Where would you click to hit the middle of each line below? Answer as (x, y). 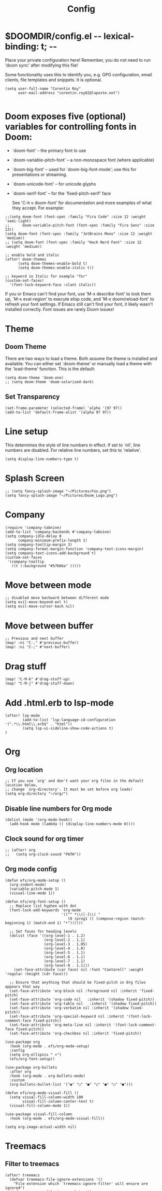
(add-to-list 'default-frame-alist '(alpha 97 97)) (58, 412)
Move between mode (48, 585)
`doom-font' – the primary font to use (49, 150)
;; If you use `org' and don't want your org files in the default (74, 781)
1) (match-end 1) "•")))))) (55, 923)
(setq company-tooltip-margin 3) (39, 544)
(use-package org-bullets (31, 1067)
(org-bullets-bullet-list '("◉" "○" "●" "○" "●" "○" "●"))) (71, 1084)
